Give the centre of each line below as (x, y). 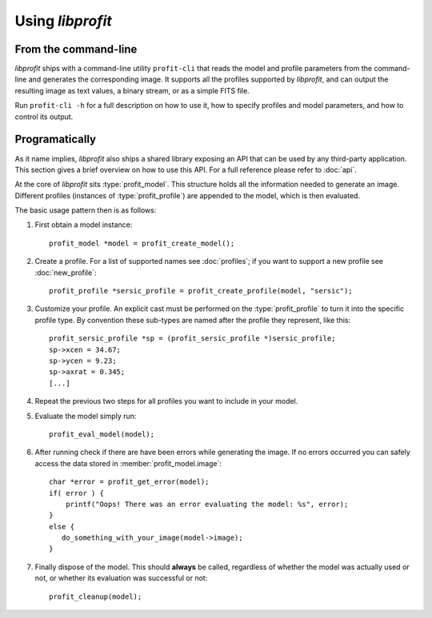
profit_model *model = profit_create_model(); (142, 243)
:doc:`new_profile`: (66, 273)
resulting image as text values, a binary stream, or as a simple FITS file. (132, 90)
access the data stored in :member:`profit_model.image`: (128, 463)
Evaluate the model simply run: (86, 416)
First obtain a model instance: (84, 225)
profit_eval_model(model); (102, 434)
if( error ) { (76, 493)
